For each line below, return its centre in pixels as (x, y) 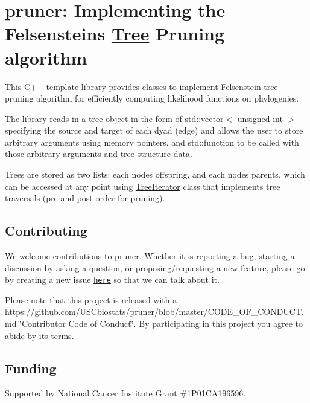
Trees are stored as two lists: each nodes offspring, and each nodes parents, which (155, 174)
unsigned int (260, 118)
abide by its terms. (40, 335)
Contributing (46, 231)
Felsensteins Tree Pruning (115, 34)
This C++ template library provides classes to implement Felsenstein (133, 86)
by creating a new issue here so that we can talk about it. (112, 279)
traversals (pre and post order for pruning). (85, 198)
